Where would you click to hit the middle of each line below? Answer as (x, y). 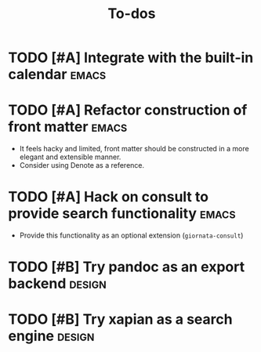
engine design (51, 336)
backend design (58, 284)
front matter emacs (68, 127)
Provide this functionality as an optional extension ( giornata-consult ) (131, 235)
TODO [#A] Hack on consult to (109, 197)
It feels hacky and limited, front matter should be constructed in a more (134, 149)
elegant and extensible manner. (70, 157)
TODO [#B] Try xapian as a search (120, 319)
